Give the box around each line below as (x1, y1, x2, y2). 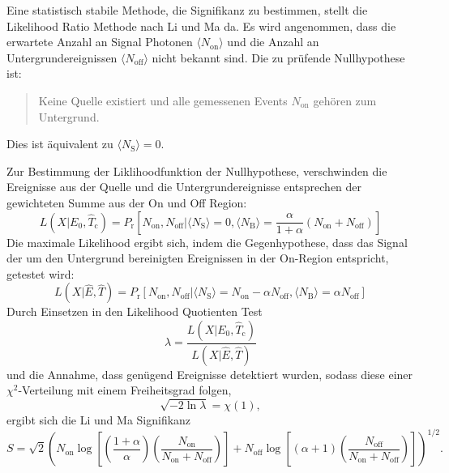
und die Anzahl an (227, 33, 319, 50)
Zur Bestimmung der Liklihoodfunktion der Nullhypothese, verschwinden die (6, 162, 387, 179)
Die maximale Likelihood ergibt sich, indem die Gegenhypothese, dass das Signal (6, 233, 408, 250)
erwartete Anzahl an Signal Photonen (6, 33, 193, 50)
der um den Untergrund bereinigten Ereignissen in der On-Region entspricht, (6, 249, 389, 266)
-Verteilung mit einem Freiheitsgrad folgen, (18, 381, 232, 398)
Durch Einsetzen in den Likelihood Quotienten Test (6, 303, 263, 320)
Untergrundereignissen (6, 49, 118, 66)
